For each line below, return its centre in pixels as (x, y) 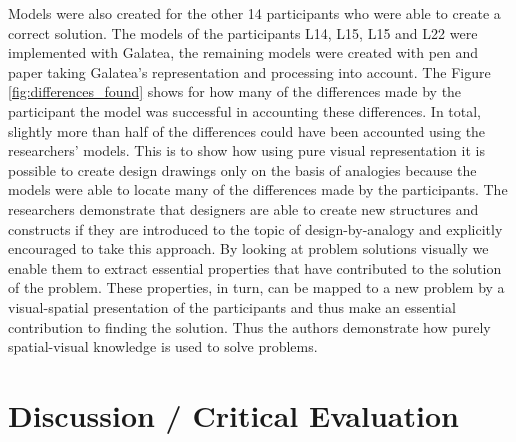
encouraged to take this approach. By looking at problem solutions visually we (248, 248)
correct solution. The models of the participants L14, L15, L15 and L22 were (243, 32)
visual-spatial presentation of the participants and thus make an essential (232, 306)
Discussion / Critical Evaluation (233, 414)
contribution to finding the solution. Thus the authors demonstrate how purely (249, 326)
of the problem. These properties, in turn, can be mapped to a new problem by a (256, 287)
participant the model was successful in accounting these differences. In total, (245, 110)
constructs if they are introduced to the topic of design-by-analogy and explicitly (255, 228)
